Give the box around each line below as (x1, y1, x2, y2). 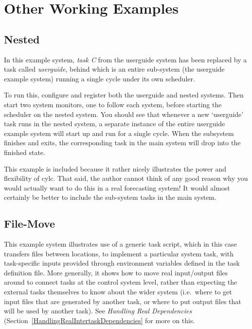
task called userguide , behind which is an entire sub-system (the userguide (4, 64, 225, 74)
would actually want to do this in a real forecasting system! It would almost (4, 182, 230, 193)
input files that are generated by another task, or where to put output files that (4, 296, 241, 306)
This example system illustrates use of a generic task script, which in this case (4, 239, 237, 249)
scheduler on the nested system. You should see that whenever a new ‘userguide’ (4, 109, 244, 119)
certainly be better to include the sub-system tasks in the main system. (4, 192, 216, 202)
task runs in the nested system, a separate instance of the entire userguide (4, 118, 225, 129)
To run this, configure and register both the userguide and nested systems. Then (4, 90, 244, 100)
